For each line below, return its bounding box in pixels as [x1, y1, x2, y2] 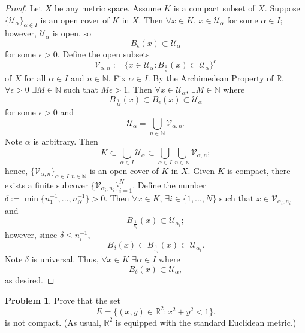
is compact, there [227, 164, 291, 176]
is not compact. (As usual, [5, 316, 101, 328]
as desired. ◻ [5, 274, 55, 286]
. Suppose [264, 2, 300, 14]
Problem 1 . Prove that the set [5, 294, 120, 306]
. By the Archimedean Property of [147, 71, 274, 84]
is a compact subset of [173, 2, 255, 14]
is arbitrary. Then [33, 135, 98, 148]
